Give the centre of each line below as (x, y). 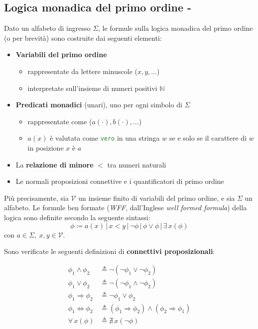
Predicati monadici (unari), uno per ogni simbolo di (99, 105)
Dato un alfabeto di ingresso (47, 28)
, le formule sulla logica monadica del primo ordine (176, 28)
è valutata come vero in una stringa (105, 138)
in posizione (46, 148)
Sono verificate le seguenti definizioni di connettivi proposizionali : (110, 251)
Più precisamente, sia (36, 198)
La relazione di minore (55, 164)
